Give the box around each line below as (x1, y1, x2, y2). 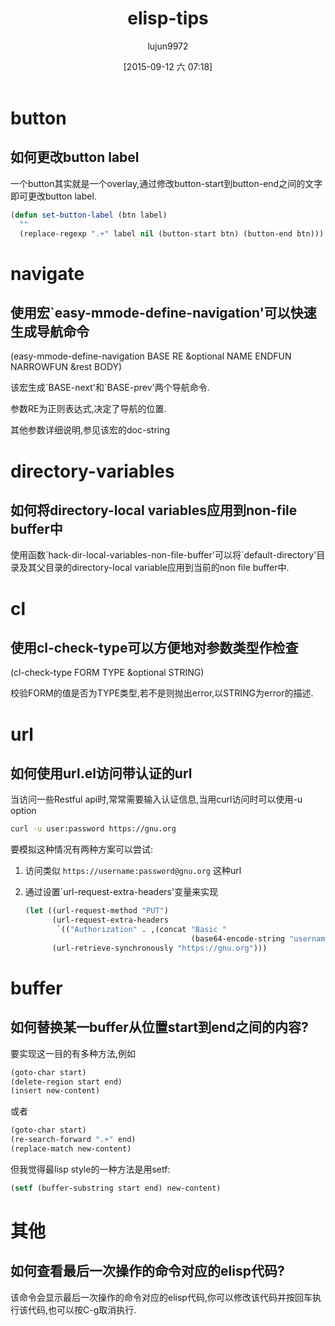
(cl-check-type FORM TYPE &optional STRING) (10, 667, 205, 679)
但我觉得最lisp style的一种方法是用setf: (10, 1163, 171, 1175)
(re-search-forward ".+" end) (10, 1135, 137, 1145)
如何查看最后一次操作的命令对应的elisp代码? (10, 1263, 285, 1280)
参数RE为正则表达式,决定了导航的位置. (10, 403, 167, 415)
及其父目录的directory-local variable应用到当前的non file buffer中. (18, 562, 290, 574)
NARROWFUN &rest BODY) (10, 361, 123, 373)
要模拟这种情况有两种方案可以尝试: (10, 843, 154, 856)
